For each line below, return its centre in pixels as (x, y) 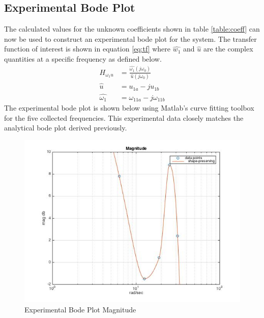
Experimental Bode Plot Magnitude (80, 309)
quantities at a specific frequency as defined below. (83, 58)
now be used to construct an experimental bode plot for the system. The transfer (130, 38)
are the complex (228, 49)
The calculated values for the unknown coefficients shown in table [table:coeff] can (132, 29)
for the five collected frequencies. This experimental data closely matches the (124, 117)
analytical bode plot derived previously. (66, 128)
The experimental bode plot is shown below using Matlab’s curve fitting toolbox (129, 108)
